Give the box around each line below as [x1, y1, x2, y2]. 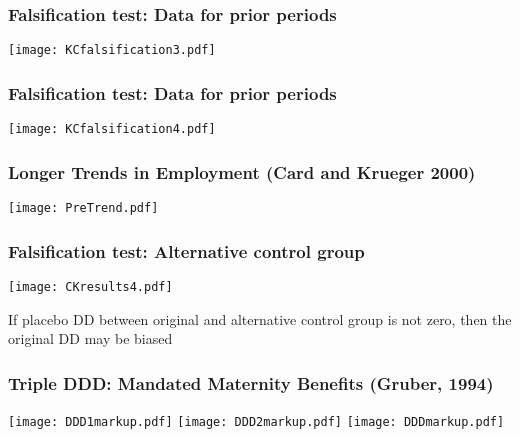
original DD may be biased [8, 328, 173, 349]
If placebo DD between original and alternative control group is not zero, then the [8, 308, 512, 329]
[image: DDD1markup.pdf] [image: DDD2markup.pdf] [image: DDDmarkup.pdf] [8, 414, 505, 429]
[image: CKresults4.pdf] [8, 279, 173, 294]
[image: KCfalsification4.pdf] [8, 122, 216, 137]
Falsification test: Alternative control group [8, 238, 365, 263]
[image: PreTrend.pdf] [8, 200, 159, 215]
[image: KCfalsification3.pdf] [8, 43, 216, 58]
